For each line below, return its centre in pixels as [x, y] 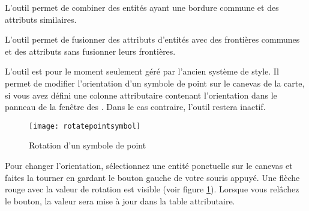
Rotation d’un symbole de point [88, 145]
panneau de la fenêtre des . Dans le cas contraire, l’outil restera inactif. [135, 107]
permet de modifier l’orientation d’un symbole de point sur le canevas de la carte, [155, 83]
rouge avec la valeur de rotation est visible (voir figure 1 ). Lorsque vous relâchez [152, 189]
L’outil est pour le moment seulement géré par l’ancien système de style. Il [142, 71]
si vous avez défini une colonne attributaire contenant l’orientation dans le [141, 95]
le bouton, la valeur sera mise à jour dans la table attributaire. [120, 200]
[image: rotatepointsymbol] [85, 126]
